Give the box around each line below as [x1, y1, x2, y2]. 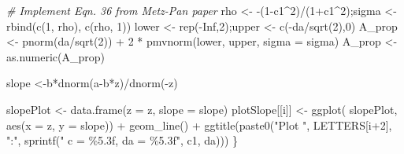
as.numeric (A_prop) [6, 48, 106, 64]
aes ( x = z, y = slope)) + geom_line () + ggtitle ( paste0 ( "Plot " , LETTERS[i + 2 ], [6, 116, 392, 133]
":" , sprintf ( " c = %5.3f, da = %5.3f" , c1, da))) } [6, 132, 239, 148]
